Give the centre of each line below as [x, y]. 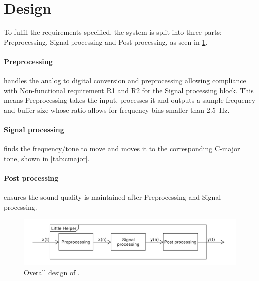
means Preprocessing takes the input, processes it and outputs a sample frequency [130, 100]
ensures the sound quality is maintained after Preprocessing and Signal [113, 197]
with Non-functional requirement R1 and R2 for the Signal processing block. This [129, 90]
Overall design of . [52, 272]
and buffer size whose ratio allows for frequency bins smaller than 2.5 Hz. [117, 110]
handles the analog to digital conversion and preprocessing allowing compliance [125, 81]
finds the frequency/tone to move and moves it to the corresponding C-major [122, 149]
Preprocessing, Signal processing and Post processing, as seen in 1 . [106, 42]
